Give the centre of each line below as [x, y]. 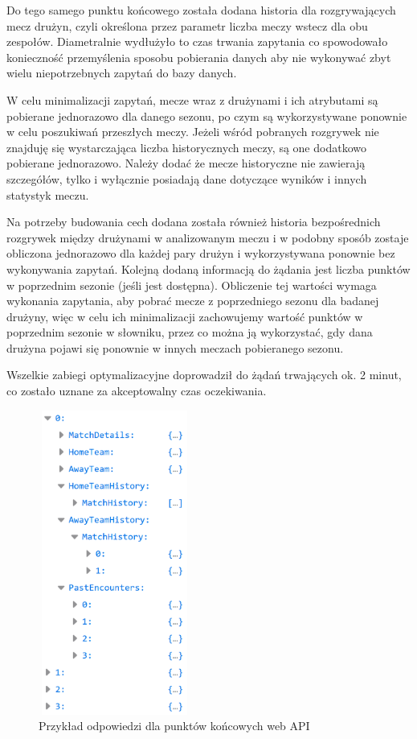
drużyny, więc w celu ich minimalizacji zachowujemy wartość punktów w [185, 316]
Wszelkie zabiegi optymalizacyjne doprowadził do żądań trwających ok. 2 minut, [204, 375]
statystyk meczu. [48, 194]
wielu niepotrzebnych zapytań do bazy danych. [122, 73]
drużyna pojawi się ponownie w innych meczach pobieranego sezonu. [175, 347]
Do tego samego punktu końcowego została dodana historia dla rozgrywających [201, 10]
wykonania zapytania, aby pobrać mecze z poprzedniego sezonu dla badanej [193, 301]
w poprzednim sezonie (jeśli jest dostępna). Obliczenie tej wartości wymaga [192, 285]
